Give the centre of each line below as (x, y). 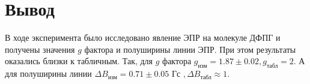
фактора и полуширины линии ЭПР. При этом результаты (190, 49)
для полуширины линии (48, 73)
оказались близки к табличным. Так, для (79, 61)
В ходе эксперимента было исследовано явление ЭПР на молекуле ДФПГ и (143, 37)
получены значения (40, 49)
